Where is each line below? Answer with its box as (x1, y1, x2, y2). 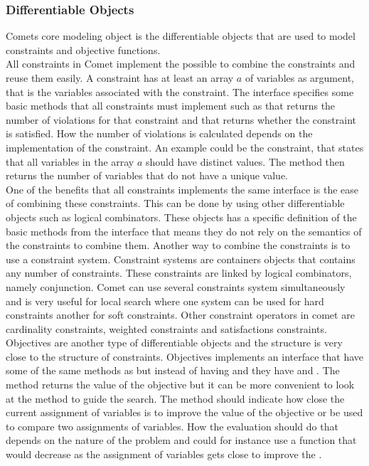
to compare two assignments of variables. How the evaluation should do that (6, 418, 338, 433)
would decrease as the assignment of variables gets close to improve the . (6, 447, 322, 462)
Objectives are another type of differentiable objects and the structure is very (6, 335, 343, 350)
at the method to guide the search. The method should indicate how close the (6, 391, 345, 406)
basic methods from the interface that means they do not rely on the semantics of (6, 223, 362, 238)
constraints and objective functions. (6, 42, 161, 57)
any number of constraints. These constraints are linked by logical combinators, (6, 265, 352, 280)
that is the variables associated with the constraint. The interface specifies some (6, 84, 354, 99)
